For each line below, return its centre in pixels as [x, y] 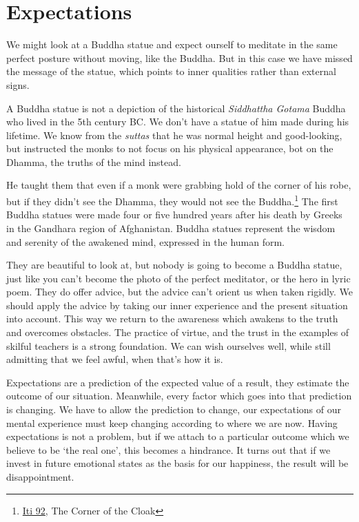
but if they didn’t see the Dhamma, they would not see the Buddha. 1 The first [172, 200]
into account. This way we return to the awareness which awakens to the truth [172, 319]
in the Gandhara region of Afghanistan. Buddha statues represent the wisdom [171, 228]
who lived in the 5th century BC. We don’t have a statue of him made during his [178, 122]
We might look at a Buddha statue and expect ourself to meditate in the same [172, 44]
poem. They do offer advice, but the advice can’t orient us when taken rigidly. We [180, 292]
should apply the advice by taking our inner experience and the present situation [177, 305]
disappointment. [40, 477]
